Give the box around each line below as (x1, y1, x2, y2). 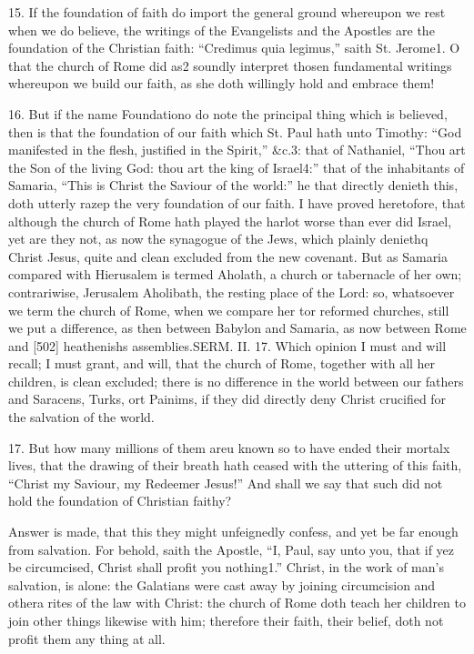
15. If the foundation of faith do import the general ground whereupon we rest (8, 3, 446, 21)
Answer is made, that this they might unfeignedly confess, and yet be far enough (8, 522, 459, 541)
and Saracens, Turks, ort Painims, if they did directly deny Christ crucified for (8, 389, 447, 408)
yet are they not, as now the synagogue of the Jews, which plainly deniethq (8, 229, 429, 248)
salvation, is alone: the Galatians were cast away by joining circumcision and (8, 575, 436, 594)
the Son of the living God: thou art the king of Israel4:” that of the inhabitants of (8, 157, 465, 176)
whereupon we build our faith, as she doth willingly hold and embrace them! (8, 74, 435, 93)
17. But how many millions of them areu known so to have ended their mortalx (8, 438, 450, 457)
